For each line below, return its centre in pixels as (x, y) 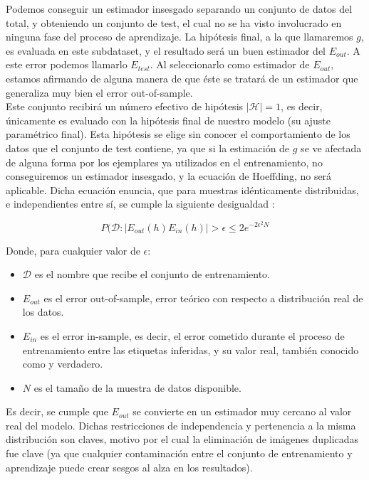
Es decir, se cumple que (57, 411)
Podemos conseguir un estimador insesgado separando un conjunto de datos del (179, 9)
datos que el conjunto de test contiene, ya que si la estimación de (148, 148)
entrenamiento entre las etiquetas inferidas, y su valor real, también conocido (191, 350)
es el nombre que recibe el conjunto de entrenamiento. (152, 274)
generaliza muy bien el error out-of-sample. (99, 92)
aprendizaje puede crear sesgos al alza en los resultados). (129, 467)
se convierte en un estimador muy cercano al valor (242, 411)
